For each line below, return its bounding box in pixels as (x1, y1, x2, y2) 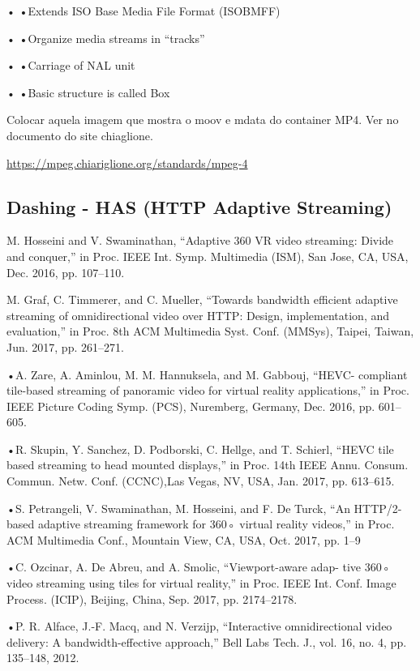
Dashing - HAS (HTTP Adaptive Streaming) (6, 194, 392, 219)
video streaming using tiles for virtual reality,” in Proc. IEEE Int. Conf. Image (6, 575, 396, 592)
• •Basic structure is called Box (6, 83, 170, 100)
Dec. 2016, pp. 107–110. (6, 263, 125, 280)
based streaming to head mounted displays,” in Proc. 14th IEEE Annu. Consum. (6, 456, 409, 473)
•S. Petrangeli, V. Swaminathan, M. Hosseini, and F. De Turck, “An (6, 499, 350, 516)
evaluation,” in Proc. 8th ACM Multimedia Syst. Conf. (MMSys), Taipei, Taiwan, (6, 323, 414, 340)
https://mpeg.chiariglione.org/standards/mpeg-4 (6, 154, 248, 171)
